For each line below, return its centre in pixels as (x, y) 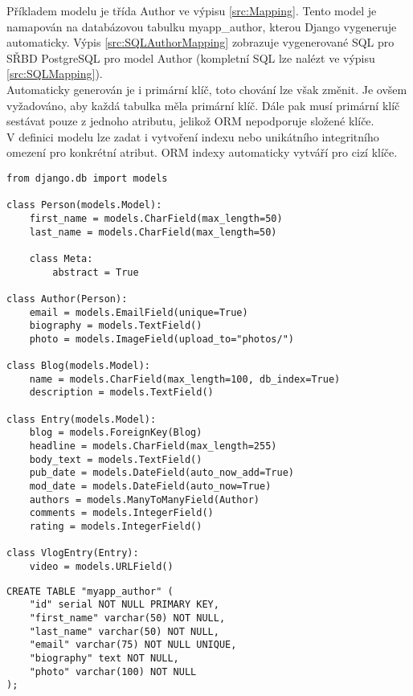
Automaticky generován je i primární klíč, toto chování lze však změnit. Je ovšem (207, 89)
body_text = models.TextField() (116, 459)
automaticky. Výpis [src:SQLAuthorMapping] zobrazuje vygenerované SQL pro (200, 42)
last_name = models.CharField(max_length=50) (153, 232)
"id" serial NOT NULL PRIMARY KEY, (124, 605)
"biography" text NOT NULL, (104, 658)
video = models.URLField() (101, 566)
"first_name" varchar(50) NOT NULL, (127, 618)
